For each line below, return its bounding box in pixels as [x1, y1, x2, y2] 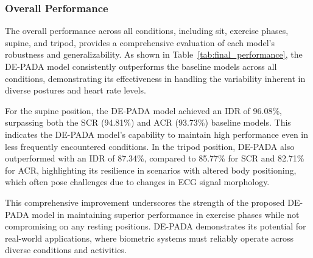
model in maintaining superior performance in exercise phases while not [32, 208, 300, 220]
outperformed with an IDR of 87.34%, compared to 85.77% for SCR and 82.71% [5, 152, 304, 165]
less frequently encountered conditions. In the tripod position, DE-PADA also [5, 140, 295, 152]
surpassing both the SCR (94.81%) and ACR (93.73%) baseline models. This [5, 116, 291, 129]
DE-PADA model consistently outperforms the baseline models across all [5, 60, 277, 72]
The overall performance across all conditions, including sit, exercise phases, [5, 24, 289, 37]
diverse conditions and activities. [5, 243, 127, 256]
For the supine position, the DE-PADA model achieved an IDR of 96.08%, [5, 104, 283, 117]
